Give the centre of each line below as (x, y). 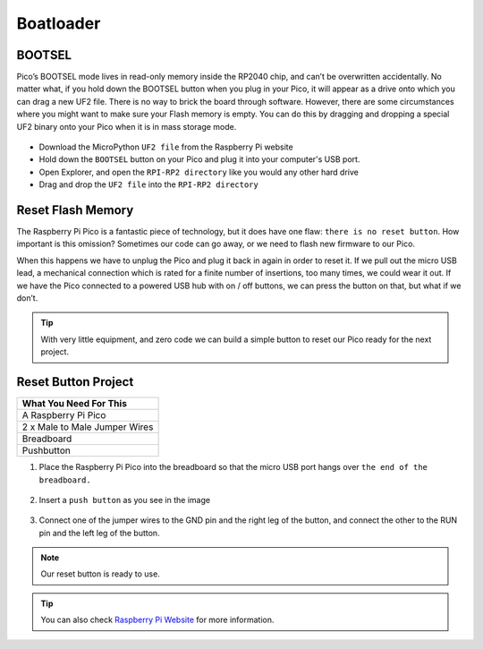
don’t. (27, 298)
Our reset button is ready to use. (100, 574)
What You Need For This (74, 404)
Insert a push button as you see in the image (124, 500)
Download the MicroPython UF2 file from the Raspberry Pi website (166, 147)
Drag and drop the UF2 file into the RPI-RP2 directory (148, 184)
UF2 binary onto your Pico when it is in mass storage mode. (127, 126)
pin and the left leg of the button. (99, 533)
